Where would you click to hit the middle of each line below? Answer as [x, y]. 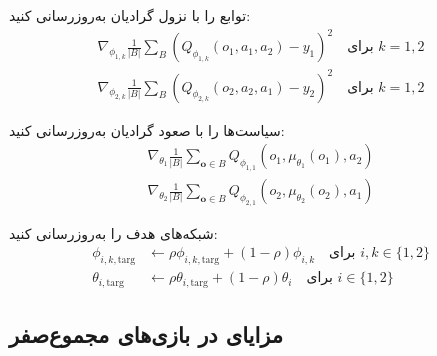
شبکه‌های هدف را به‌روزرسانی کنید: [113, 232]
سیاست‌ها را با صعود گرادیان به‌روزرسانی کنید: [147, 129]
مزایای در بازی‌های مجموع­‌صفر [146, 334]
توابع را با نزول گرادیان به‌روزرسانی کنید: [130, 15]
